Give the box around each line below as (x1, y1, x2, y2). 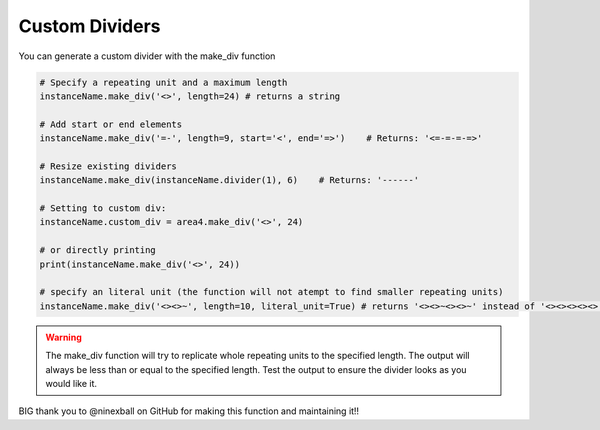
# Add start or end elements (39, 118, 183, 130)
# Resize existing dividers (39, 160, 177, 172)
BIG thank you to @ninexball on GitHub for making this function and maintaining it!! (18, 405, 360, 417)
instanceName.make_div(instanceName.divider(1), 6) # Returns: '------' (39, 175, 420, 186)
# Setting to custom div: (39, 203, 167, 214)
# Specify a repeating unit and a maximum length (39, 76, 288, 88)
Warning (45, 331, 82, 343)
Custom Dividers (18, 15, 161, 37)
